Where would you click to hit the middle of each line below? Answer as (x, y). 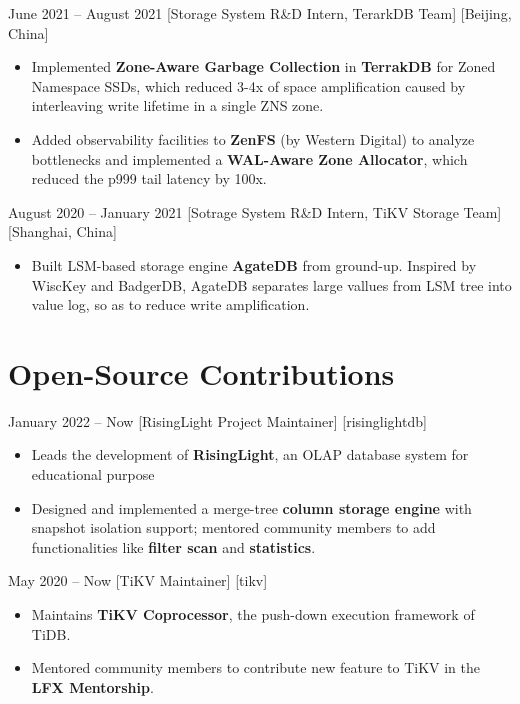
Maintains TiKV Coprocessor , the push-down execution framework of (253, 614)
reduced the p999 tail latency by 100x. (149, 178)
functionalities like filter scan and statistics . (173, 546)
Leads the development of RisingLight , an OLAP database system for (250, 454)
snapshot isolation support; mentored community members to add (233, 527)
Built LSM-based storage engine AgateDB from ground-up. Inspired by (254, 264)
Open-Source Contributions (201, 372)
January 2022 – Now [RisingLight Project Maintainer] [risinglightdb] (217, 420)
